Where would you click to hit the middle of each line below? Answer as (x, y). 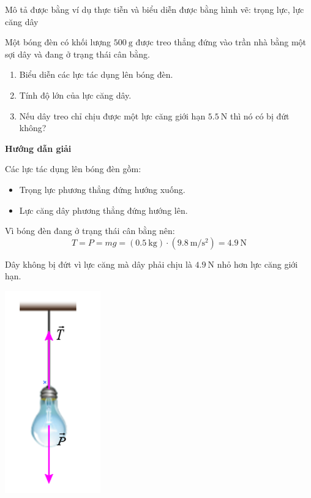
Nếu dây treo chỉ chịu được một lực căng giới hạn (112, 115)
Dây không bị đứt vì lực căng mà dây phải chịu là (99, 264)
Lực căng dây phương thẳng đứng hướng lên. (103, 210)
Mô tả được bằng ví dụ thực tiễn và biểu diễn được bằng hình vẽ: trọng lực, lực (155, 9)
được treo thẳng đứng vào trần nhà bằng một (221, 42)
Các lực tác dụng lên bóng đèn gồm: (73, 169)
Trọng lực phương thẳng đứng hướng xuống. (102, 189)
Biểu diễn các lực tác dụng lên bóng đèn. (96, 74)
